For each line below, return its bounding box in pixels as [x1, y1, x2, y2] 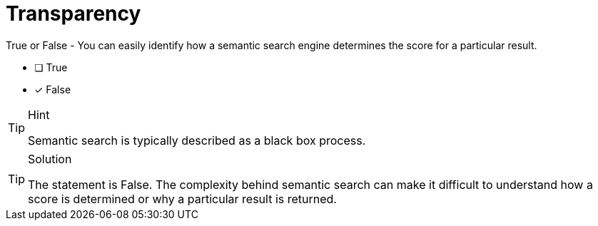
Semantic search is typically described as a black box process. [28, 133, 366, 148]
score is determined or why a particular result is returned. [28, 191, 337, 206]
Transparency [6, 1, 141, 26]
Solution [28, 151, 72, 166]
